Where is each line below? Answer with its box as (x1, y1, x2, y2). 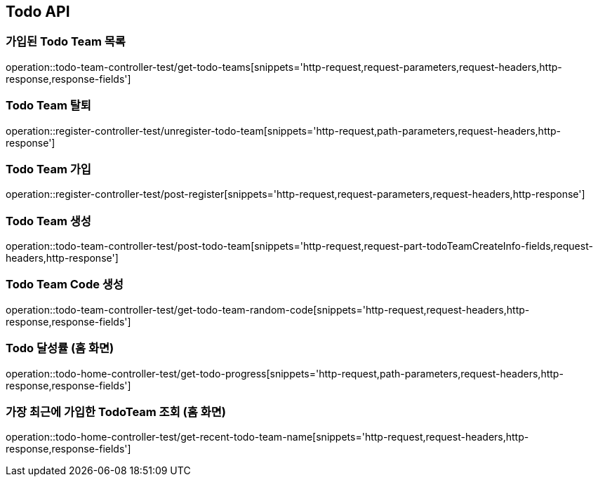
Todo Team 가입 (6, 161, 91, 176)
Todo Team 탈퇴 (6, 98, 91, 113)
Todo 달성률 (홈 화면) (6, 341, 114, 356)
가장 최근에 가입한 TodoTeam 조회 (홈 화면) (6, 404, 226, 419)
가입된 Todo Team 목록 (6, 34, 126, 49)
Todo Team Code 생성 (6, 277, 124, 292)
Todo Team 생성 (6, 213, 91, 228)
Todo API (6, 3, 70, 20)
